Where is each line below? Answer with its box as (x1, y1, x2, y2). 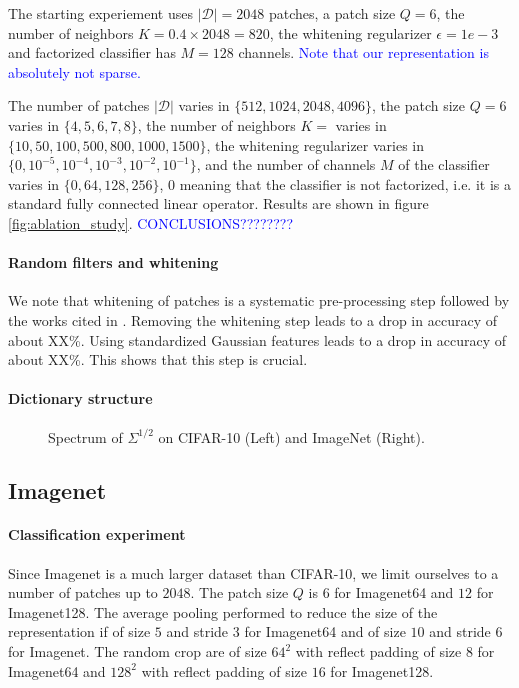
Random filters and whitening (8, 252, 219, 273)
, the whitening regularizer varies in (206, 134, 425, 155)
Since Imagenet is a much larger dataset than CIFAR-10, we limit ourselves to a (8, 562, 499, 583)
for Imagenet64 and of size (244, 621, 406, 642)
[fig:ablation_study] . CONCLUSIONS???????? (8, 212, 293, 233)
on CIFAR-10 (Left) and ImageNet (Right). (158, 426, 425, 447)
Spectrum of (48, 426, 123, 447)
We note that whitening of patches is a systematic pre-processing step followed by (8, 290, 510, 311)
